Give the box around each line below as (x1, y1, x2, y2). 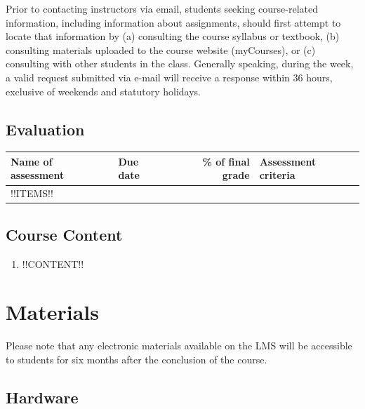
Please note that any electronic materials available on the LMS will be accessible (6, 338, 352, 353)
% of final (202, 154, 250, 168)
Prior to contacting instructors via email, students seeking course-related (6, 1, 318, 15)
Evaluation (6, 118, 85, 140)
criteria (259, 168, 296, 182)
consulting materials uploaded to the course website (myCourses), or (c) (6, 42, 316, 57)
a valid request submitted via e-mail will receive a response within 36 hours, (6, 69, 333, 84)
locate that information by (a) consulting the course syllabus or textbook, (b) (6, 29, 340, 43)
